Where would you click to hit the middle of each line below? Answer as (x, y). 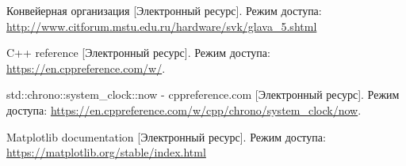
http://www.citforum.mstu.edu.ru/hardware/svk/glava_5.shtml (162, 26)
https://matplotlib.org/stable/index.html (106, 152)
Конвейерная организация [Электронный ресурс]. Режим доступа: (164, 10)
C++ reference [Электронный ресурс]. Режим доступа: (138, 53)
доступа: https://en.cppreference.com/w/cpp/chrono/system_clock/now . (184, 109)
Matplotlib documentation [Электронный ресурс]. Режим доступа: (166, 136)
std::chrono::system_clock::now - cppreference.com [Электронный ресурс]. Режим (203, 94)
